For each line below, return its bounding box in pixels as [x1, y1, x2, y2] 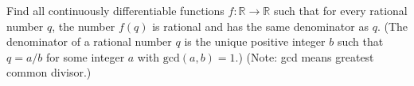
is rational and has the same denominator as [152, 17, 369, 34]
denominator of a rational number [6, 33, 172, 50]
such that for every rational [273, 2, 408, 18]
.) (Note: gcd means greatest [235, 48, 374, 65]
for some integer [45, 48, 125, 65]
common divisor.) [6, 64, 92, 80]
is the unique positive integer [184, 33, 326, 50]
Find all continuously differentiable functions [6, 2, 225, 18]
